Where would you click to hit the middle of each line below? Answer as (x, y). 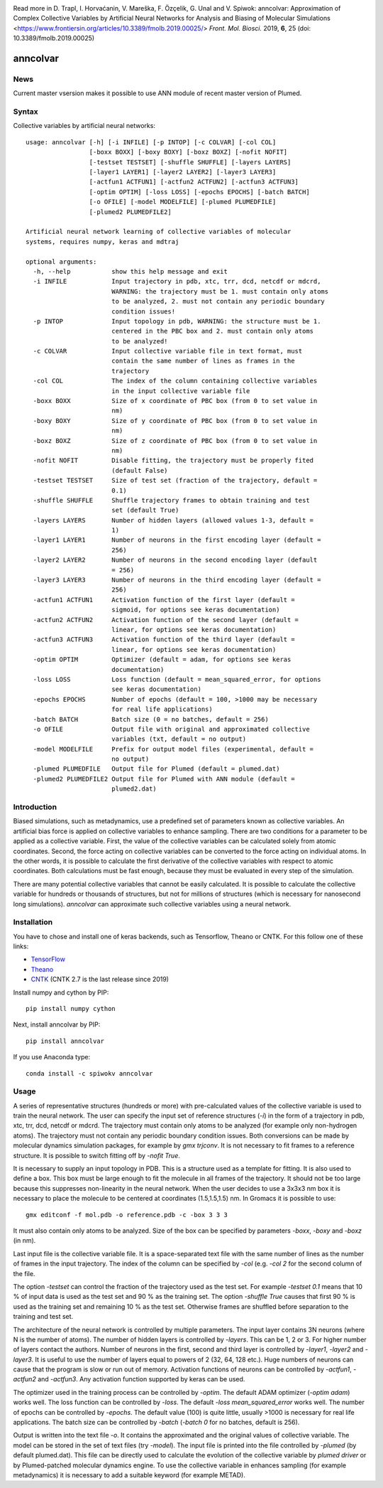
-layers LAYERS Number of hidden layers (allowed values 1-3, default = (173, 520)
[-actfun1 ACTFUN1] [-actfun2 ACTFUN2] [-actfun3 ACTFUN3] (194, 182)
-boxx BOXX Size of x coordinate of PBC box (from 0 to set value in (175, 401)
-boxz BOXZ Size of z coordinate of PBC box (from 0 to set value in (175, 440)
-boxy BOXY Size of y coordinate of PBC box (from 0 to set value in (175, 421)
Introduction (35, 807)
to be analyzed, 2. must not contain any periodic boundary (218, 301)
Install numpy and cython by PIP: (61, 992)
